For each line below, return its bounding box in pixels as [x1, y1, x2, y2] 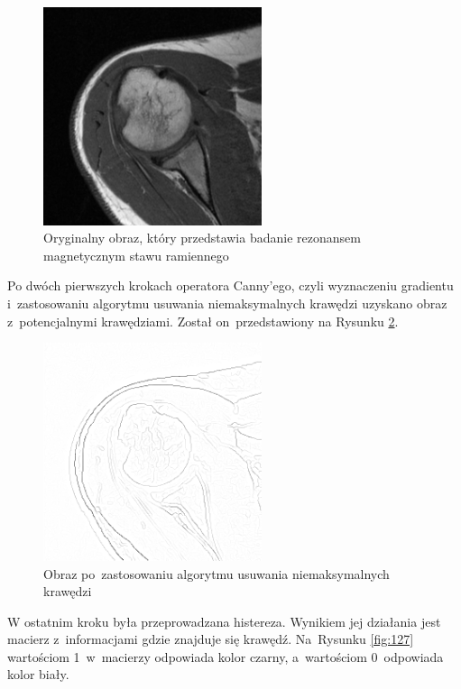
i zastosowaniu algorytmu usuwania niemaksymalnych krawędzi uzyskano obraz [7, 294, 447, 313]
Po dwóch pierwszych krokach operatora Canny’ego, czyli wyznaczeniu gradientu [7, 276, 454, 295]
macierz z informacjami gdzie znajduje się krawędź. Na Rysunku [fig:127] [7, 629, 414, 648]
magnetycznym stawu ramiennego [43, 245, 229, 264]
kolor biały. [7, 665, 69, 684]
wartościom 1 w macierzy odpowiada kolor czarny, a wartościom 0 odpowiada [7, 647, 444, 666]
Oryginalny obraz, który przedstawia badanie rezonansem [43, 228, 361, 247]
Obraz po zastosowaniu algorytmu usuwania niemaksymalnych [43, 564, 390, 583]
